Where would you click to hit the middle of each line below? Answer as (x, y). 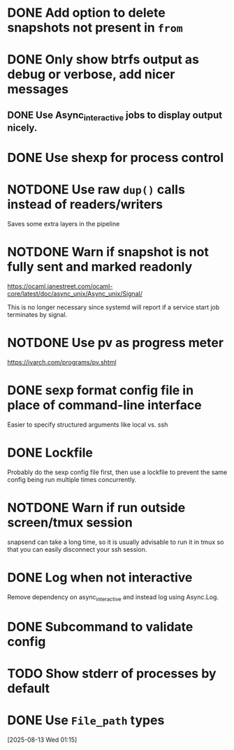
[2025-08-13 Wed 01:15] (42, 740)
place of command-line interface (104, 405)
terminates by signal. (37, 315)
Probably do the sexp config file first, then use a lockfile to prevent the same (117, 472)
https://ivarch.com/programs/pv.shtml (62, 362)
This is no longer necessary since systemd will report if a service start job (114, 307)
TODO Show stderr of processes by (112, 674)
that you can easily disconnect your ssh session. (77, 549)
